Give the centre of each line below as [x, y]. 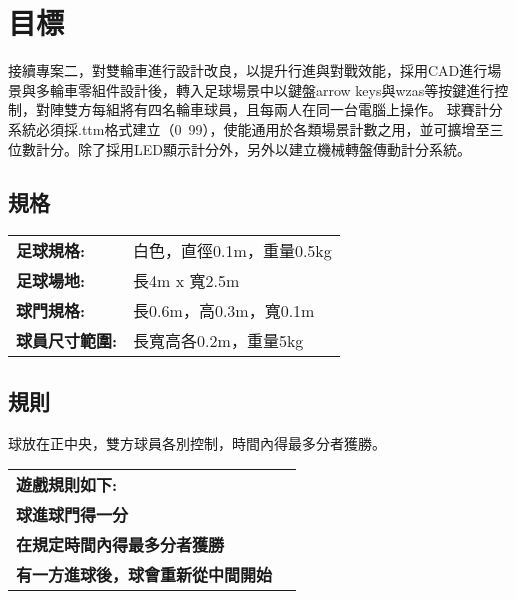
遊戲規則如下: [67, 485]
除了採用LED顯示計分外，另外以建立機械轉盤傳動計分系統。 [274, 148]
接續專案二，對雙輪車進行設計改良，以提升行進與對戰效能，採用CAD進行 [248, 70]
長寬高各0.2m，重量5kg [218, 341]
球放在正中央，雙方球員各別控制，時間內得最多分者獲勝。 [197, 442]
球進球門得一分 [72, 515]
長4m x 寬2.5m [186, 281]
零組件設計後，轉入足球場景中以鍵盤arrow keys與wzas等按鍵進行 [286, 89]
